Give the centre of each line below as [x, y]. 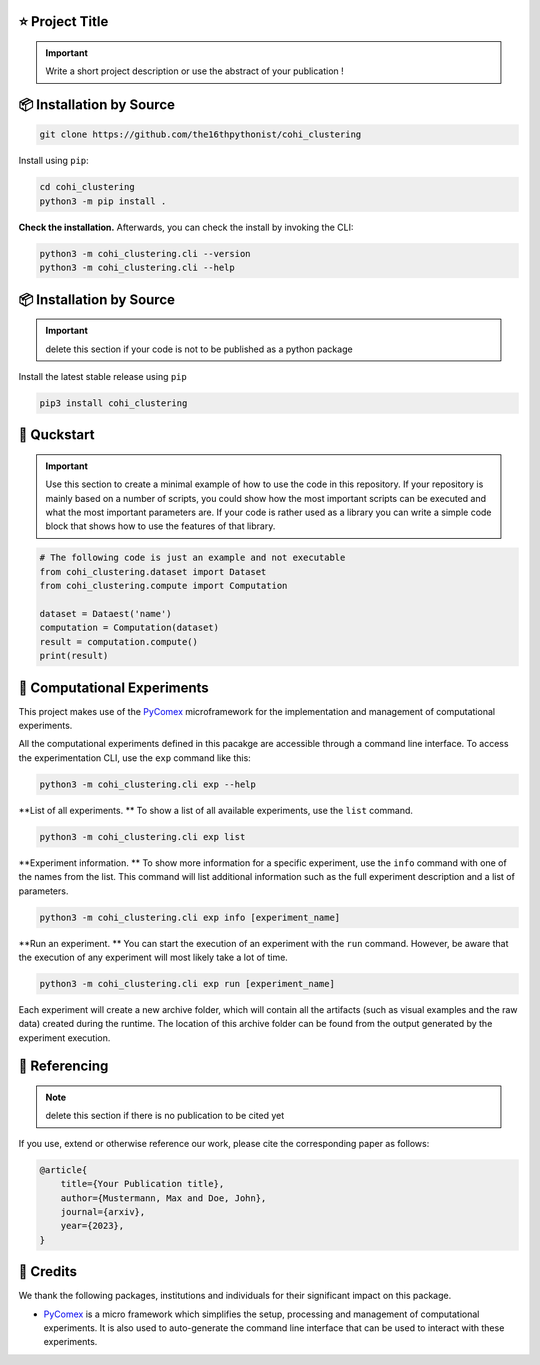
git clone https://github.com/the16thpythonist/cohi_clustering [200, 134]
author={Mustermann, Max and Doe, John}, [163, 1198]
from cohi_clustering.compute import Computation [163, 586]
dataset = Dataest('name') [105, 613]
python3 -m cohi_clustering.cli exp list [142, 836]
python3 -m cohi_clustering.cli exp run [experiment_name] [187, 983]
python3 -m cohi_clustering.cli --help [137, 268]
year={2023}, [92, 1226]
